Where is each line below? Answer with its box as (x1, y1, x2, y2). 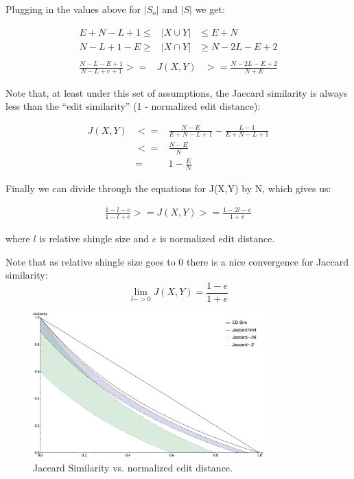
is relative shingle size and (39, 231, 150, 246)
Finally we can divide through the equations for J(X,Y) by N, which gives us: (5, 181, 331, 196)
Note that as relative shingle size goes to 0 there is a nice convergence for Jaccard (5, 254, 349, 268)
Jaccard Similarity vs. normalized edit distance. (33, 460, 233, 474)
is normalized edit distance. (159, 231, 275, 246)
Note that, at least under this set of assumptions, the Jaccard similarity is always (5, 85, 348, 100)
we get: (195, 2, 225, 16)
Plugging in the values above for (5, 2, 141, 16)
